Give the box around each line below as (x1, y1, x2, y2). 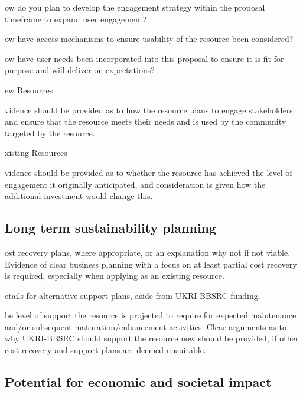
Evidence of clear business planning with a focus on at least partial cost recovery (5, 258, 297, 270)
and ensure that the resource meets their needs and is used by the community (5, 115, 286, 128)
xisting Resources (5, 146, 67, 159)
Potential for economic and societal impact (5, 373, 272, 391)
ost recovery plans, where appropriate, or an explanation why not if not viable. (5, 246, 291, 258)
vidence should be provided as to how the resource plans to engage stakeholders (5, 103, 293, 116)
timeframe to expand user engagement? (5, 12, 147, 25)
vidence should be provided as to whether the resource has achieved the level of (5, 166, 292, 178)
